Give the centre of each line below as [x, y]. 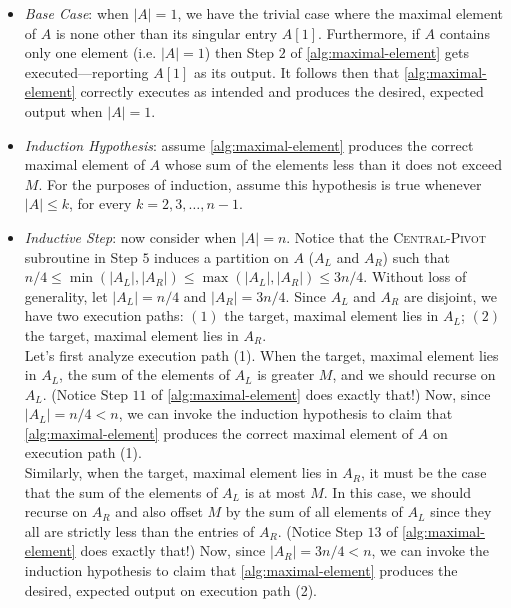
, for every [100, 203]
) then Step [239, 52]
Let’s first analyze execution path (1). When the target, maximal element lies [261, 354]
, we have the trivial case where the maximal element [340, 13]
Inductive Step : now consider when [130, 236]
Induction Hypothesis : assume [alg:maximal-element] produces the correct [249, 144]
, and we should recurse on [414, 374]
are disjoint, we [450, 295]
